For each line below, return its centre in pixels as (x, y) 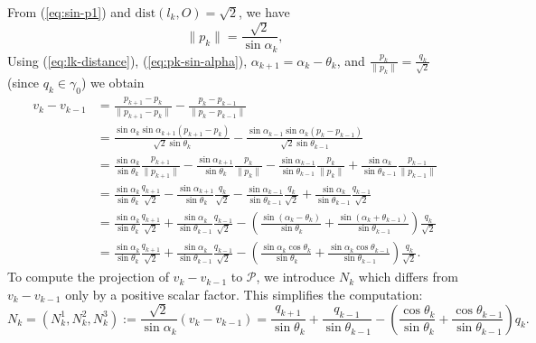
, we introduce (296, 277)
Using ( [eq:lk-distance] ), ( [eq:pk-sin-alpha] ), (127, 60)
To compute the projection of (88, 277)
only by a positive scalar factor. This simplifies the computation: (244, 294)
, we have (264, 12)
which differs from (408, 277)
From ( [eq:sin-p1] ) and (69, 12)
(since (24, 83)
